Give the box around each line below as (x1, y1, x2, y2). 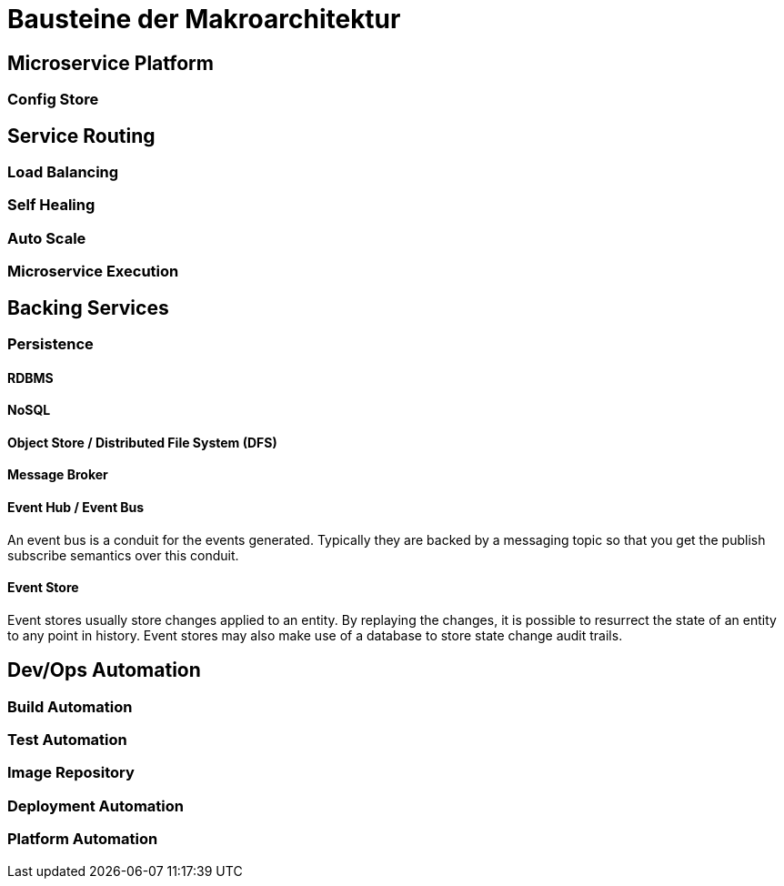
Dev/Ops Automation (7, 659, 201, 682)
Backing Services (7, 296, 169, 319)
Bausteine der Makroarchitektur (7, 4, 401, 35)
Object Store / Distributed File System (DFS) (7, 434, 277, 450)
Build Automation (7, 697, 133, 716)
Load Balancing (7, 163, 119, 182)
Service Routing (7, 124, 156, 147)
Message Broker (7, 467, 108, 483)
